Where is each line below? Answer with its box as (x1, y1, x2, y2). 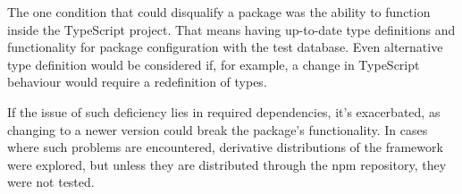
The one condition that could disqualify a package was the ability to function (7, 3, 431, 21)
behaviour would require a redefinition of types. (7, 72, 267, 91)
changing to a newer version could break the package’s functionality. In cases (7, 120, 428, 139)
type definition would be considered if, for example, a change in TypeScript (7, 55, 420, 73)
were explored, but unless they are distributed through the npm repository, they (7, 155, 447, 173)
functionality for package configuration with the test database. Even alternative (7, 38, 443, 56)
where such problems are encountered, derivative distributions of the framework (7, 138, 443, 156)
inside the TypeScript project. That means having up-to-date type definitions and (7, 20, 456, 38)
